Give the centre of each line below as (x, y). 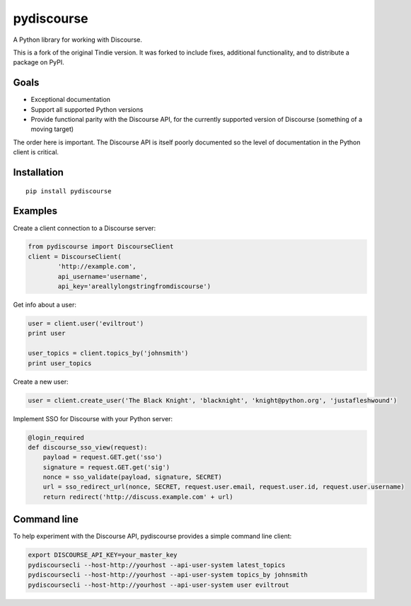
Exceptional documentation (71, 100)
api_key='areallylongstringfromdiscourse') (134, 286)
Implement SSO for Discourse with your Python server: (93, 418)
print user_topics (60, 363)
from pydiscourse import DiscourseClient (101, 247)
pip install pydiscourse (69, 191)
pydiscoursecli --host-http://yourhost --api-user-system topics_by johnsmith (168, 575)
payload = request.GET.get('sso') (103, 457)
